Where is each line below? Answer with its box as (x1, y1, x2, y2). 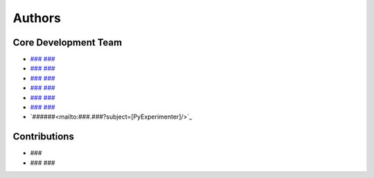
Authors (12, 10, 62, 26)
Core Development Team (12, 37, 123, 48)
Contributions (12, 131, 74, 143)
